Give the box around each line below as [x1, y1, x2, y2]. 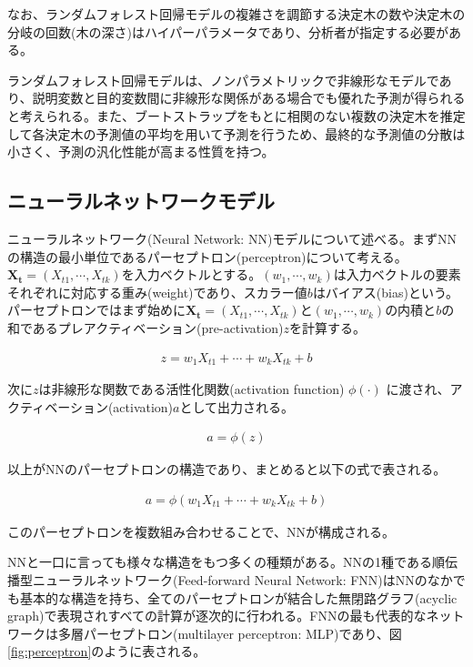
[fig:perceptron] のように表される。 [7, 642, 206, 661]
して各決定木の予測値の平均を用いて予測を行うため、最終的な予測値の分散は [7, 124, 466, 143]
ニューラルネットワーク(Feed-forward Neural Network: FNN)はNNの [32, 571, 428, 590]
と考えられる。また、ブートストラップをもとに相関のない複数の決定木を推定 [7, 106, 466, 125]
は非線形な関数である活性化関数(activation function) [38, 379, 345, 398]
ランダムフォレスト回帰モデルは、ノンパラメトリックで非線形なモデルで [7, 70, 439, 89]
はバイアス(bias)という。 [312, 282, 459, 301]
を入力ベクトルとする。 [121, 265, 262, 284]
